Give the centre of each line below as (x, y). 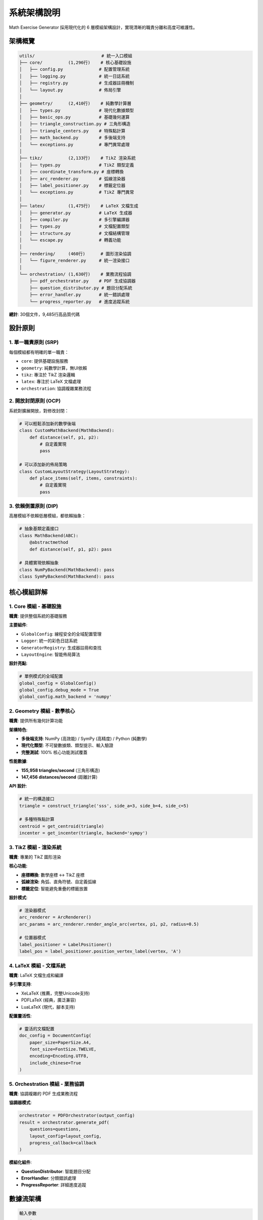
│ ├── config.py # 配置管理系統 (75, 69)
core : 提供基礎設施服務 (45, 361)
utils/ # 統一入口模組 (76, 56)
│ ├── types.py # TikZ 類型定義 (76, 165)
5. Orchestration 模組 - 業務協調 (47, 1084)
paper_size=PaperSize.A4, (60, 1042)
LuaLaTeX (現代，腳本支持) (48, 1007)
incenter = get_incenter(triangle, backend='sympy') (84, 833)
